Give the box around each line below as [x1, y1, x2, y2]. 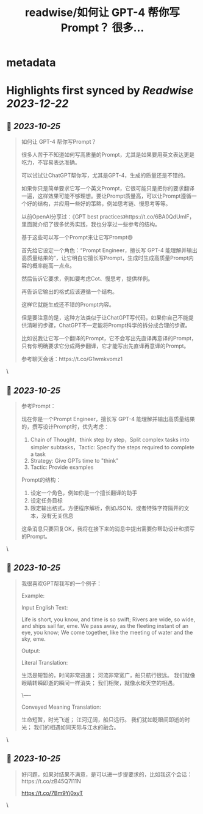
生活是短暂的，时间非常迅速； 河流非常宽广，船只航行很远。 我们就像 [21, 671, 196, 679]
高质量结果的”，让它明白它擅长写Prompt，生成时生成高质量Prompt [21, 255, 189, 262]
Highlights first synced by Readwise [6, 84, 194, 98]
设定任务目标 [30, 497, 63, 504]
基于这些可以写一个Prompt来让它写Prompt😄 [21, 234, 133, 241]
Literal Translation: [21, 659, 68, 666]
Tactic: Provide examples [30, 463, 94, 471]
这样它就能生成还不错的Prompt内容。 [21, 301, 115, 308]
